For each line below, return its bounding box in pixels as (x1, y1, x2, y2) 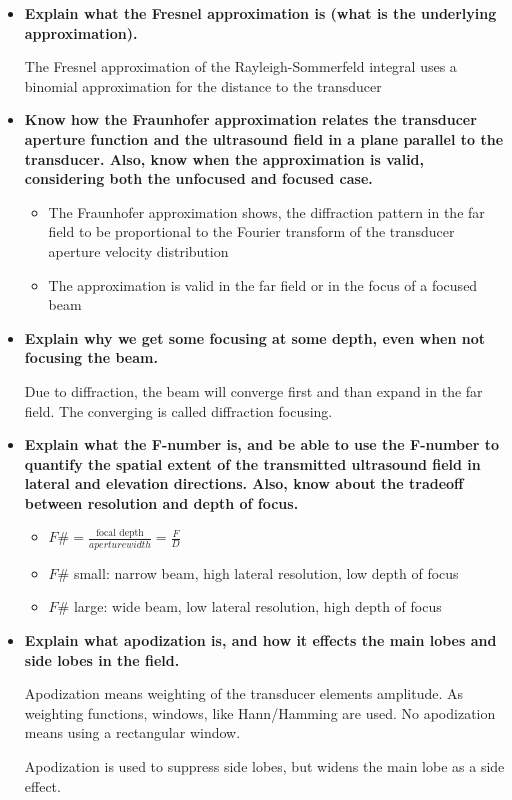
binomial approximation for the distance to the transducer (24, 75, 382, 96)
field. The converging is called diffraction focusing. (24, 400, 333, 421)
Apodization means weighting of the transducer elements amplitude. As (24, 683, 464, 704)
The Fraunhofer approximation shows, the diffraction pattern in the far (48, 201, 485, 222)
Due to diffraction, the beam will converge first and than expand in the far (24, 380, 483, 401)
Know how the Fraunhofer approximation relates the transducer (24, 109, 477, 130)
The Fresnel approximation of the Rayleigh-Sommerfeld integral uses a (24, 56, 457, 77)
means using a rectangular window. (24, 722, 241, 743)
